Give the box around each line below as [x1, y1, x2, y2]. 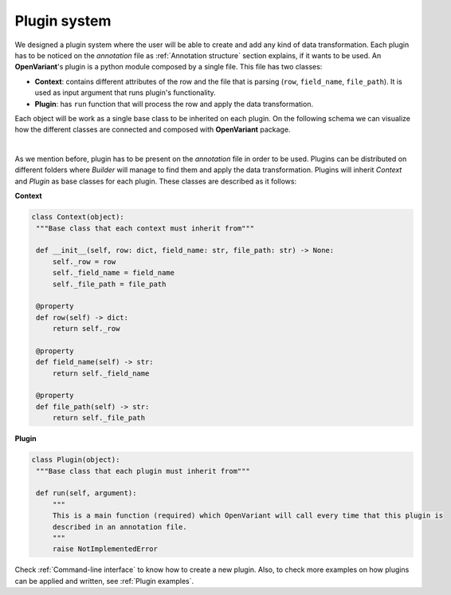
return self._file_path [52, 413, 146, 423]
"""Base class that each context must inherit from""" [36, 223, 255, 233]
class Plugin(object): [31, 455, 120, 464]
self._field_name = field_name [52, 268, 175, 278]
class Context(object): [31, 212, 125, 222]
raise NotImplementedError [52, 545, 159, 554]
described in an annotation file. [52, 522, 187, 531]
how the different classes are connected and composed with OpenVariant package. [14, 124, 291, 135]
